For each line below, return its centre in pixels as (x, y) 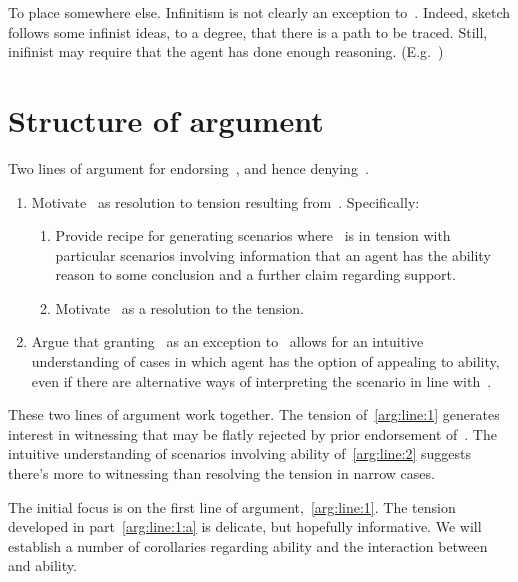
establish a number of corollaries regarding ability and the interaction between (248, 545)
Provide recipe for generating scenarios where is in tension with (253, 235)
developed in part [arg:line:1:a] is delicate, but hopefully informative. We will (245, 526)
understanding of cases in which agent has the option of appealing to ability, (265, 361)
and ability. (42, 565)
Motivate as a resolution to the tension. (179, 307)
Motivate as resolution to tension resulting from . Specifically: (225, 201)
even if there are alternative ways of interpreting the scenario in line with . (261, 380)
